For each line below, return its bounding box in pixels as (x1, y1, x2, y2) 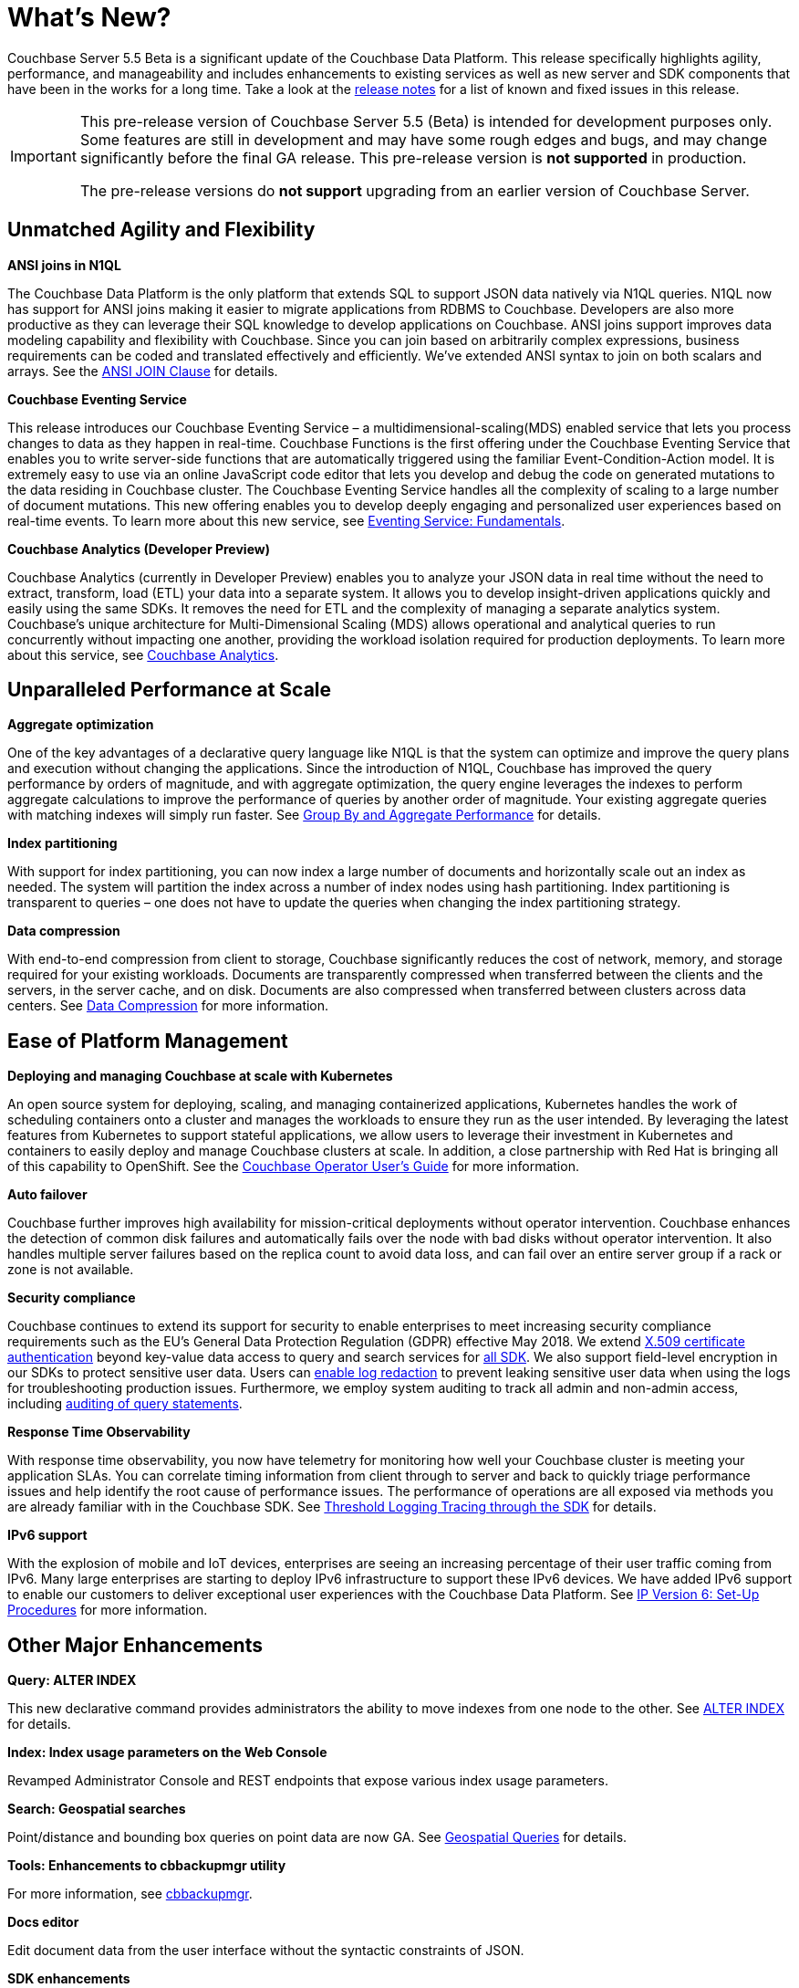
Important (10, 146, 77, 165)
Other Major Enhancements (7, 1633, 263, 1657)
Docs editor (7, 1914, 79, 1930)
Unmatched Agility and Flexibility (7, 218, 316, 242)
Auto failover (7, 1187, 88, 1203)
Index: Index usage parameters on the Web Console (7, 1744, 327, 1761)
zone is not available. (7, 1261, 134, 1278)
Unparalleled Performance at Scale (7, 678, 332, 702)
